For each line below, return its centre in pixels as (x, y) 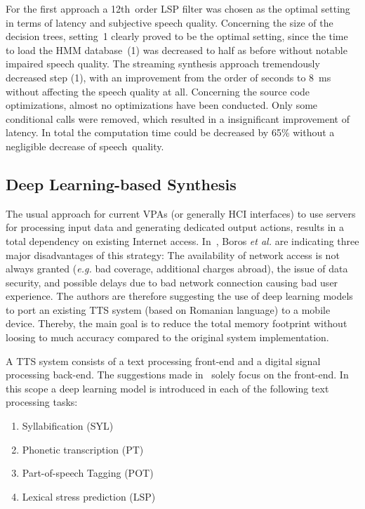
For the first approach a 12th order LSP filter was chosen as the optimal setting (178, 8)
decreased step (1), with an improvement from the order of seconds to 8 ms (168, 77)
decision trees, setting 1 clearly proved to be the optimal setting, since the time (177, 36)
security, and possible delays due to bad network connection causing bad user (172, 282)
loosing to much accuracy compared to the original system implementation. (167, 337)
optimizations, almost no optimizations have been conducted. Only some (162, 105)
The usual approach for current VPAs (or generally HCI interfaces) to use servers (181, 213)
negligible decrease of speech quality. (85, 146)
